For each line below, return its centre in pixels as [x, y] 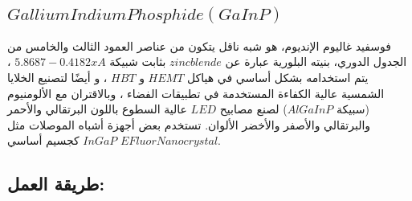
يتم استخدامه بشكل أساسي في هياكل [278, 77]
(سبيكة [353, 109]
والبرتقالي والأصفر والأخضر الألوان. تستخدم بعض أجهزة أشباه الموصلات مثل [189, 124]
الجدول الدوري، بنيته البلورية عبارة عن [316, 62]
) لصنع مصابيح [253, 109]
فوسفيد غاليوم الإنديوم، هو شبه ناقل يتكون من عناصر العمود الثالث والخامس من [200, 45]
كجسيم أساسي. [114, 140]
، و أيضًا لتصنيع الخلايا [57, 77]
